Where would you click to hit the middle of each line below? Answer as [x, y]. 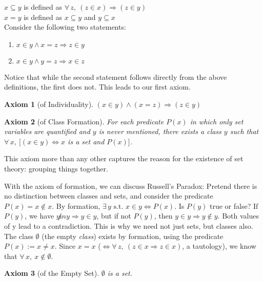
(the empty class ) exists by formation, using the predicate [133, 236]
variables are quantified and [47, 131]
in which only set [217, 121]
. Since [65, 246]
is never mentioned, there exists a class [160, 131]
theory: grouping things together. [56, 168]
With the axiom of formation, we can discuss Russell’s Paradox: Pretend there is [131, 186]
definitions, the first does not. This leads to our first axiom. [97, 87]
